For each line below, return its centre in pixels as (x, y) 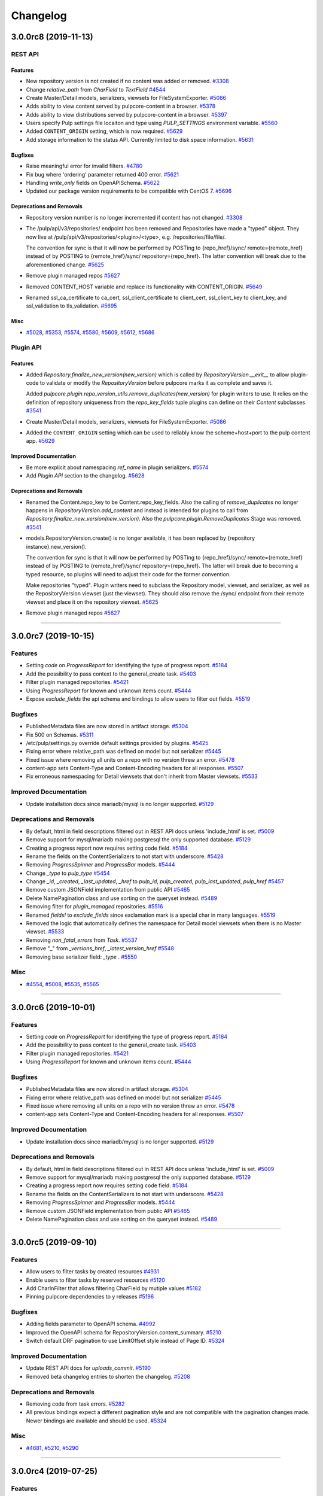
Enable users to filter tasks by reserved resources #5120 (96, 1280)
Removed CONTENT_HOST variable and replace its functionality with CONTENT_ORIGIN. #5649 (144, 287)
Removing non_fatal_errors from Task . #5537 (82, 940)
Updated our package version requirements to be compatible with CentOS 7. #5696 (129, 191)
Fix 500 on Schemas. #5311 (60, 735)
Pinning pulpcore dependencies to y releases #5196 (90, 1297)
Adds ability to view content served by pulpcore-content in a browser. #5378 (121, 106)
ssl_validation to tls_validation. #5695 (71, 306)
